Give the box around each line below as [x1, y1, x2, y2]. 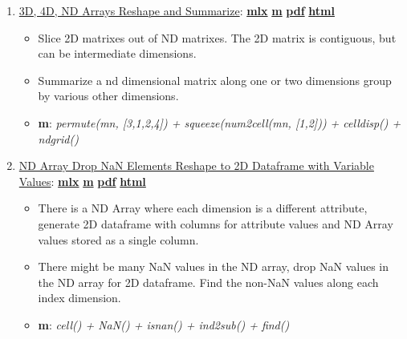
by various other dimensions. [38, 87, 179, 104]
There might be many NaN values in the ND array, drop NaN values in [38, 258, 389, 275]
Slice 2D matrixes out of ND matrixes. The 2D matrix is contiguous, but [38, 29, 397, 46]
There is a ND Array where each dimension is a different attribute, [38, 200, 368, 216]
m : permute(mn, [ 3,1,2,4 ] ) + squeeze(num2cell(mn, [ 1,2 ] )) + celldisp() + [38, 114, 401, 131]
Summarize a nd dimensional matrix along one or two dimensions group [38, 71, 392, 88]
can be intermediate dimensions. [38, 45, 197, 62]
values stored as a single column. [38, 231, 199, 248]
